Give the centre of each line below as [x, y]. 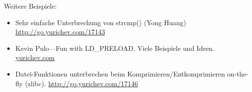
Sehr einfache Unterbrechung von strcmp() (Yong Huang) [101, 22]
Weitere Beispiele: [30, 6]
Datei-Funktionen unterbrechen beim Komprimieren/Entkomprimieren [120, 73]
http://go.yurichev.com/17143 [60, 32]
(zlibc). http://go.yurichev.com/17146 [81, 83]
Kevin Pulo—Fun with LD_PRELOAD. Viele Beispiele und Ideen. [115, 48]
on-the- [238, 73]
